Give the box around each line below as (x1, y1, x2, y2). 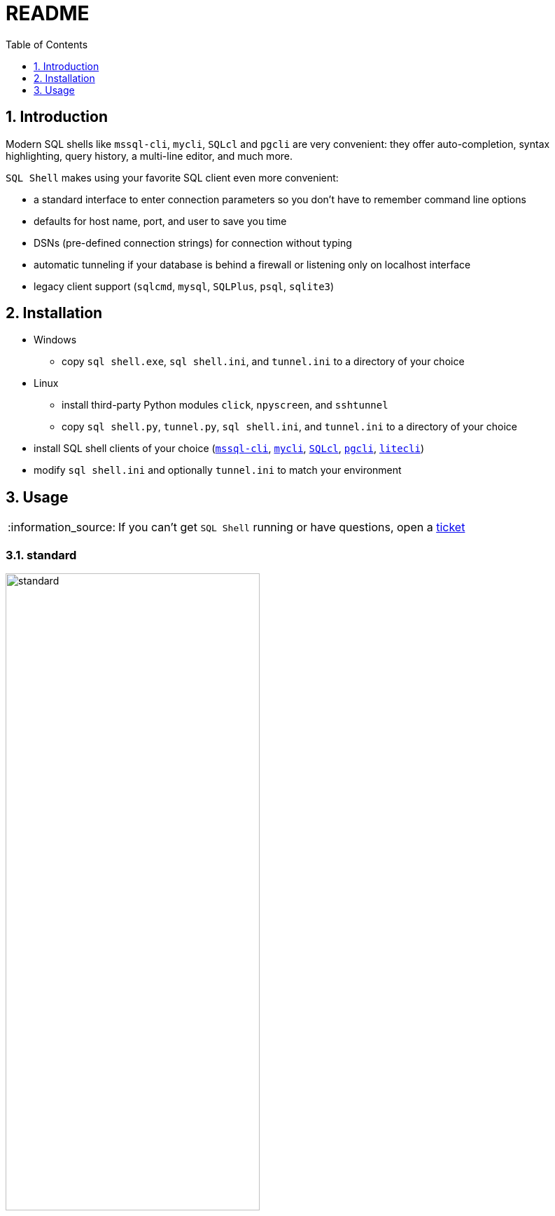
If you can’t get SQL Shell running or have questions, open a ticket (118, 520, 465, 535)
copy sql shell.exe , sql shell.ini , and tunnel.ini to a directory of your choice (62, 355, 465, 368)
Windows (34, 334, 77, 346)
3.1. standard (6, 547, 77, 562)
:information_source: (8, 520, 116, 535)
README (6, 1, 90, 25)
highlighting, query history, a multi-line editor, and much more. (6, 149, 293, 162)
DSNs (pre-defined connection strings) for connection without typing (34, 236, 352, 249)
